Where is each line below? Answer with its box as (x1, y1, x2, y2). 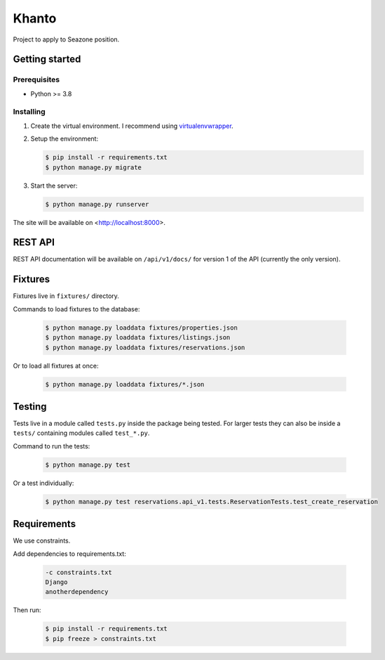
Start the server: (30, 181, 78, 190)
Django (45, 578, 68, 586)
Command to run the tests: (13, 441, 90, 450)
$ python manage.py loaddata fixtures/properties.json (45, 323, 238, 332)
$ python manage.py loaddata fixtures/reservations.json (45, 343, 245, 351)
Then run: (13, 606, 41, 614)
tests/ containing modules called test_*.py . (13, 429, 150, 437)
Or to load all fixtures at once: (13, 361, 99, 370)
